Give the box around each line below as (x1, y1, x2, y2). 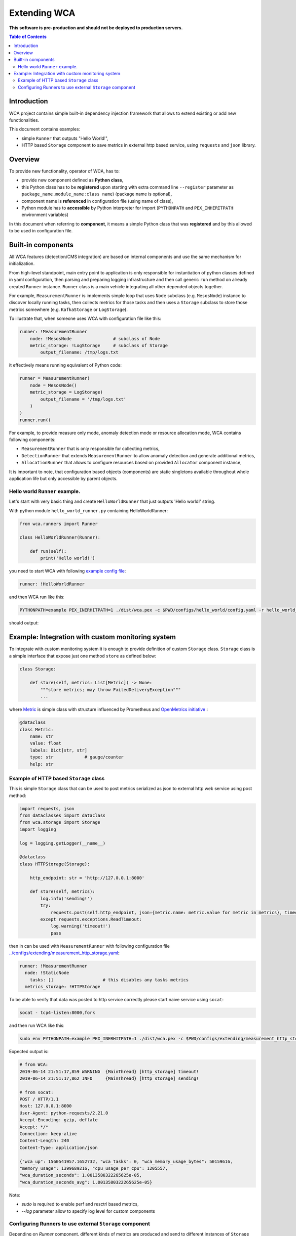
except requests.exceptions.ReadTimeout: (40, 916, 142, 922)
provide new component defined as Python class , (21, 177, 123, 183)
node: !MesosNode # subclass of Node (30, 336, 160, 341)
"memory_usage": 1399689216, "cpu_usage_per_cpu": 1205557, (19, 1165, 168, 1171)
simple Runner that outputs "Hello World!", (21, 135, 109, 141)
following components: (9, 437, 56, 442)
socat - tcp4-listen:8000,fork (19, 1010, 96, 1015)
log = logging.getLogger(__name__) (19, 840, 106, 846)
